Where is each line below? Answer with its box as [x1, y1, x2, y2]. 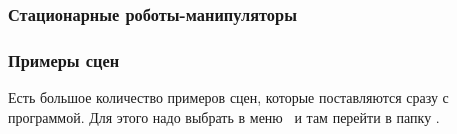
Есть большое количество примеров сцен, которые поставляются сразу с [8, 87, 449, 108]
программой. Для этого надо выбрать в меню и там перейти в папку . [8, 106, 440, 127]
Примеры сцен [8, 47, 120, 72]
